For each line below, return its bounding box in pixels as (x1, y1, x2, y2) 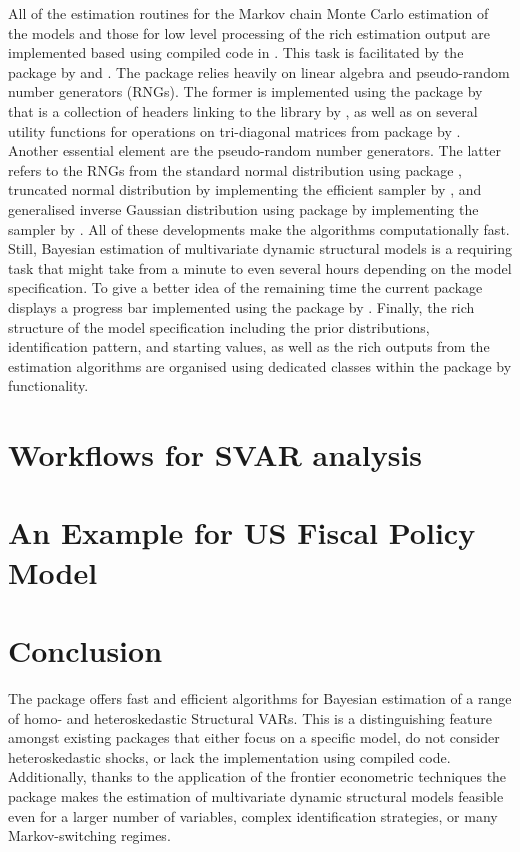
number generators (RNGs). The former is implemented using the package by (8, 81, 483, 102)
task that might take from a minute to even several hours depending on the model (8, 257, 512, 278)
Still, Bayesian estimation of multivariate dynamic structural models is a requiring (8, 238, 513, 259)
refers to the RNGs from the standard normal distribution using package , (8, 159, 462, 180)
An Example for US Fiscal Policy (8, 512, 476, 553)
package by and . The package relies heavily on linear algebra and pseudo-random (8, 61, 510, 82)
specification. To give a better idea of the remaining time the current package (8, 277, 483, 298)
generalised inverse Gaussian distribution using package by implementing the (8, 198, 479, 219)
